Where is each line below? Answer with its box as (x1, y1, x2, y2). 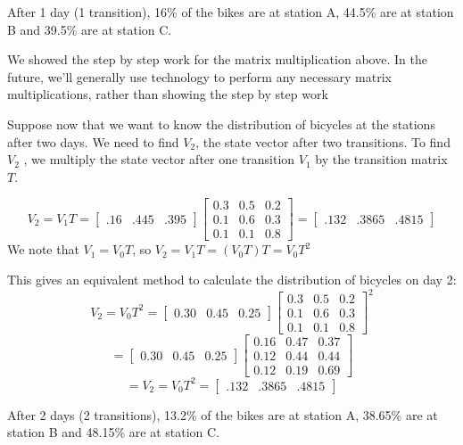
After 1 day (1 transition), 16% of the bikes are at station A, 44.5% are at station (7, 3, 454, 21)
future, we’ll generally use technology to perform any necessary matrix (7, 67, 392, 86)
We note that (7, 240, 79, 259)
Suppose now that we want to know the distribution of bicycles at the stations (7, 114, 435, 133)
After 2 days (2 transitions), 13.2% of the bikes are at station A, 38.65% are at (7, 405, 438, 424)
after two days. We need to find (7, 132, 179, 151)
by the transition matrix (315, 150, 448, 169)
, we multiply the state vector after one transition (23, 150, 295, 169)
